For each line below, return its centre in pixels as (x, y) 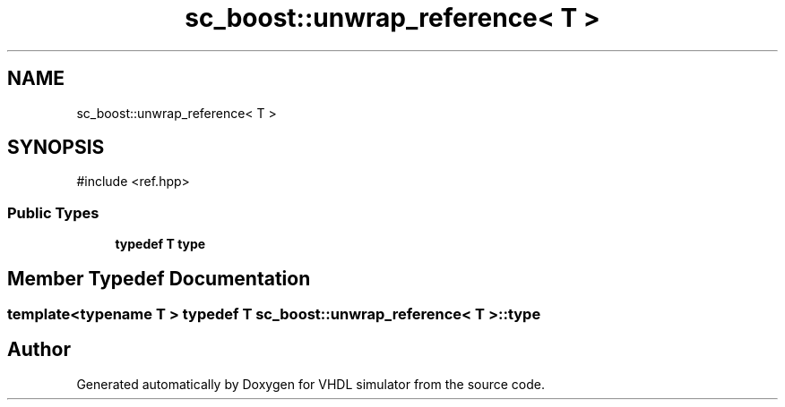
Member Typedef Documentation (159, 278)
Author (39, 350)
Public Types (53, 212)
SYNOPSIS (56, 148)
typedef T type (160, 244)
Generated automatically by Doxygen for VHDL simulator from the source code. (311, 384)
